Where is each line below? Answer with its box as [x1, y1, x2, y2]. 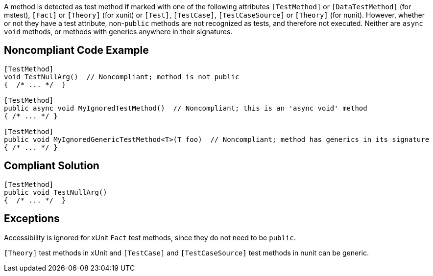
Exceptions [4, 212, 60, 225]
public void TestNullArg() [4, 188, 107, 196]
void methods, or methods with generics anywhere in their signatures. [4, 27, 233, 36]
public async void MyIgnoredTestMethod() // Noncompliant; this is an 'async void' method [4, 104, 367, 112]
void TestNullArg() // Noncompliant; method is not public [4, 72, 240, 81]
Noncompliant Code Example [4, 44, 149, 57]
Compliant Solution [4, 160, 99, 172]
